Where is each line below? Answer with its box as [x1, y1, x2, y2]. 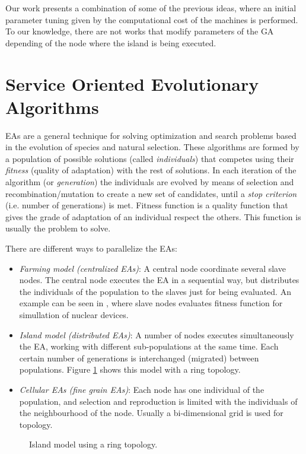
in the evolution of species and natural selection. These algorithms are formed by [5, 141, 299, 153]
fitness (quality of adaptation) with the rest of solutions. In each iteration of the [5, 164, 297, 176]
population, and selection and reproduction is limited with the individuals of [19, 395, 298, 407]
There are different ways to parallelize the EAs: [5, 242, 177, 255]
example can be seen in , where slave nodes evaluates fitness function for [19, 297, 283, 309]
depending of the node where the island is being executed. [5, 36, 216, 49]
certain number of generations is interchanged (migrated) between [19, 351, 259, 364]
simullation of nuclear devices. [19, 309, 129, 320]
